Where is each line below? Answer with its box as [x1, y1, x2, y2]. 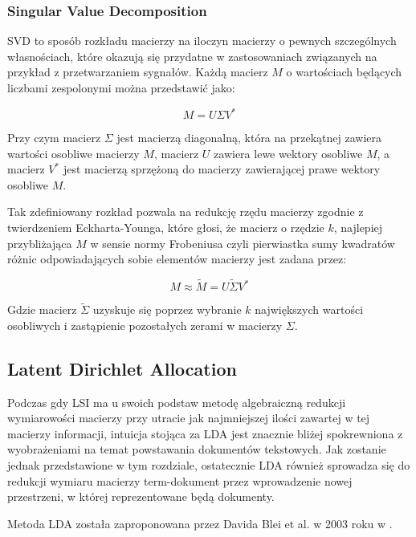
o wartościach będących [286, 63, 402, 80]
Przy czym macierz [7, 129, 101, 146]
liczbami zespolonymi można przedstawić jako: [7, 79, 235, 96]
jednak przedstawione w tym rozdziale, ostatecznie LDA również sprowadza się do [7, 457, 410, 474]
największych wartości [255, 301, 364, 318]
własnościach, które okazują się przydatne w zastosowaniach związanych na [7, 47, 377, 64]
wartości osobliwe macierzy [7, 144, 140, 161]
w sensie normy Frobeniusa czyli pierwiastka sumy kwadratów [90, 234, 395, 251]
